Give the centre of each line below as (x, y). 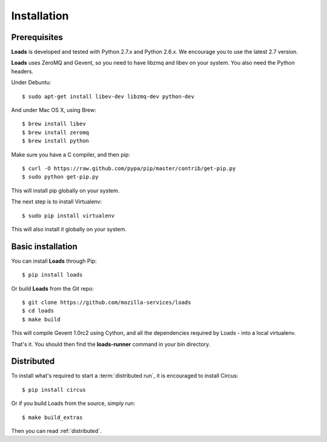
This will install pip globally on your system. (65, 190)
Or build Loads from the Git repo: (52, 288)
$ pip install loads (52, 275)
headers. (22, 71)
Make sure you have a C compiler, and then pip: (71, 154)
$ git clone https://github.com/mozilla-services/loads (107, 302)
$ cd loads (38, 311)
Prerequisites (37, 37)
